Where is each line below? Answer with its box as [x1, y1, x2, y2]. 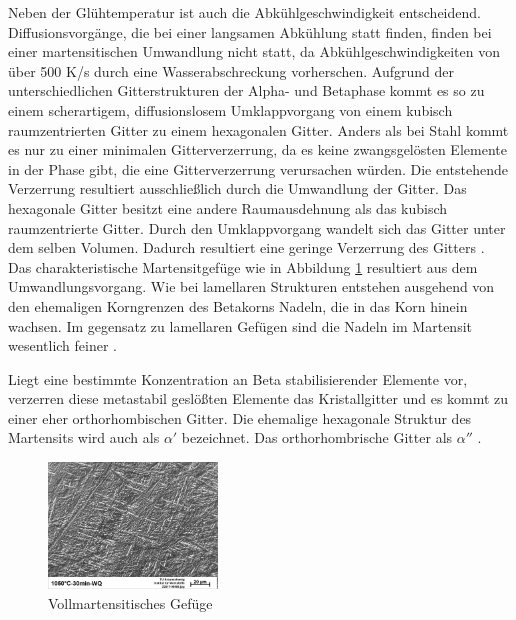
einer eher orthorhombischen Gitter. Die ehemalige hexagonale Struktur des [8, 407, 472, 428]
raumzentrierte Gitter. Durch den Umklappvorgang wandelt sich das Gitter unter [8, 217, 506, 238]
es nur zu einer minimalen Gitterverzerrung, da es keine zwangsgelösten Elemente [8, 139, 507, 160]
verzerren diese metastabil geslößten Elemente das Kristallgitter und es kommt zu [8, 388, 509, 409]
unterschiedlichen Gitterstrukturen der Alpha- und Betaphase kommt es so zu [8, 80, 485, 101]
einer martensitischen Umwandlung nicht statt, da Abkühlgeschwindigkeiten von [8, 41, 500, 62]
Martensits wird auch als [8, 427, 160, 448]
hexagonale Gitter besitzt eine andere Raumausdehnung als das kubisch [8, 197, 448, 218]
